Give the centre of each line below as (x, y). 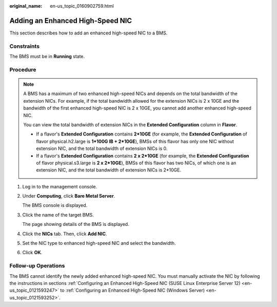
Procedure (23, 69)
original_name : (26, 6)
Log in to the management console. (60, 186)
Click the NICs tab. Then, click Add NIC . (65, 234)
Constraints (25, 46)
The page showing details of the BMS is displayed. (76, 224)
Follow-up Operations (37, 266)
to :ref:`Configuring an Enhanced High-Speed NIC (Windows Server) (132, 291)
